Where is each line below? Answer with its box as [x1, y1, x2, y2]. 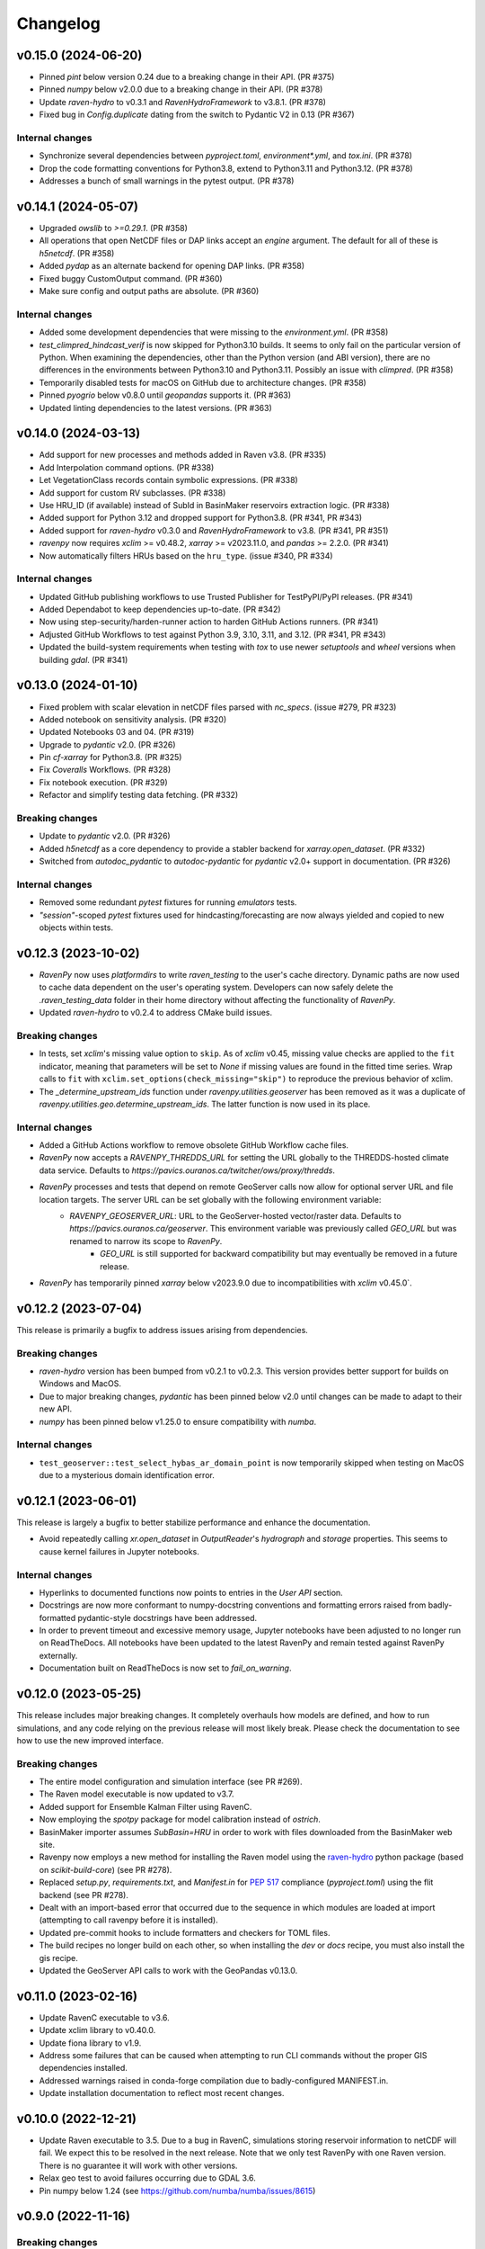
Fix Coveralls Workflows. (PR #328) [39, 765, 171, 775]
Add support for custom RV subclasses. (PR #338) [39, 487, 226, 498]
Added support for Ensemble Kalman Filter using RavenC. [39, 1801, 252, 1812]
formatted [39, 1612, 76, 1623]
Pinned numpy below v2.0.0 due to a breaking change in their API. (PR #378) [39, 84, 323, 94]
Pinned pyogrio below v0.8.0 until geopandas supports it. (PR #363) [39, 390, 292, 400]
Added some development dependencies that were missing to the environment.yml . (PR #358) [39, 327, 389, 337]
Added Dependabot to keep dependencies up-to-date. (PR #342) [39, 604, 282, 615]
